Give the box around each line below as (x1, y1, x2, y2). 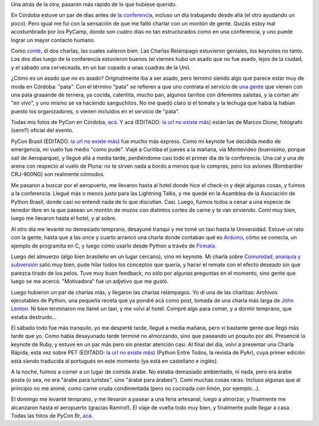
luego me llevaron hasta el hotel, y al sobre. (11, 214, 117, 222)
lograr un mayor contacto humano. (11, 36, 96, 44)
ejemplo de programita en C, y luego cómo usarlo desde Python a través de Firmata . (11, 242, 217, 249)
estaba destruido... (11, 313, 57, 320)
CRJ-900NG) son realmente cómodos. (11, 171, 105, 178)
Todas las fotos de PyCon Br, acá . (11, 412, 93, 419)
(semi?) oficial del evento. (11, 127, 74, 134)
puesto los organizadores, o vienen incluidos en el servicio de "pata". (11, 108, 180, 115)
